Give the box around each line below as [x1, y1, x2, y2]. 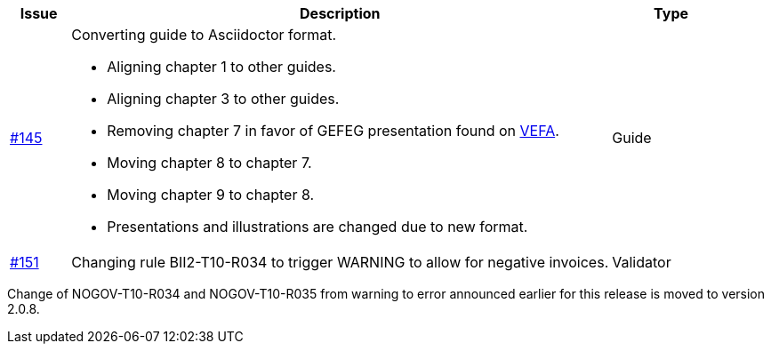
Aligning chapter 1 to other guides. [107, 58, 336, 76]
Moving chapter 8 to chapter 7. [107, 154, 312, 172]
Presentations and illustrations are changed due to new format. [107, 218, 528, 235]
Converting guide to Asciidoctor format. [71, 26, 337, 44]
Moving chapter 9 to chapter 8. [107, 186, 315, 203]
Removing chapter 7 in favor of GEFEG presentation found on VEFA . [107, 122, 559, 140]
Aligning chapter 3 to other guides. [107, 90, 340, 108]
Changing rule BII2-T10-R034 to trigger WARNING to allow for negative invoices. [71, 253, 609, 271]
